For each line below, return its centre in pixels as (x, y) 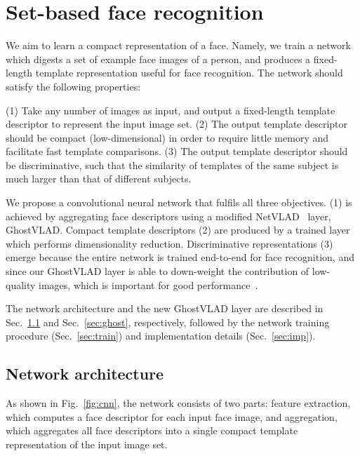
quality (21, 284)
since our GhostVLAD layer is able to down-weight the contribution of (158, 271)
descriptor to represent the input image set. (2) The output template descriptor (177, 124)
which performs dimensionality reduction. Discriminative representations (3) (169, 243)
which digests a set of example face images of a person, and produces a (158, 59)
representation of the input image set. (87, 444)
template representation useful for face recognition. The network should (189, 73)
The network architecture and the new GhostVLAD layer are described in (165, 308)
